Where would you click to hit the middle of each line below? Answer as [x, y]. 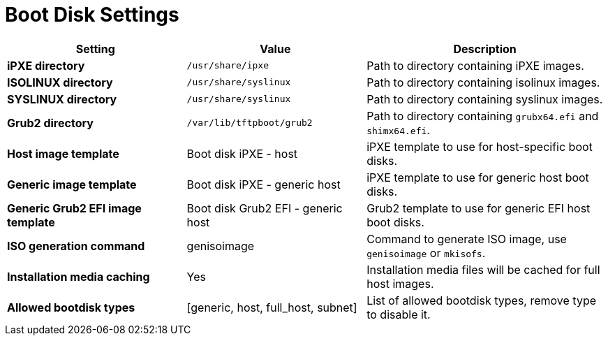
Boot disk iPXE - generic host [264, 184]
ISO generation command [76, 246]
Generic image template [72, 184]
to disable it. [399, 314]
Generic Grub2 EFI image [74, 208]
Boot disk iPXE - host [242, 153]
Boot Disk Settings [92, 15]
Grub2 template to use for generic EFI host [479, 208]
